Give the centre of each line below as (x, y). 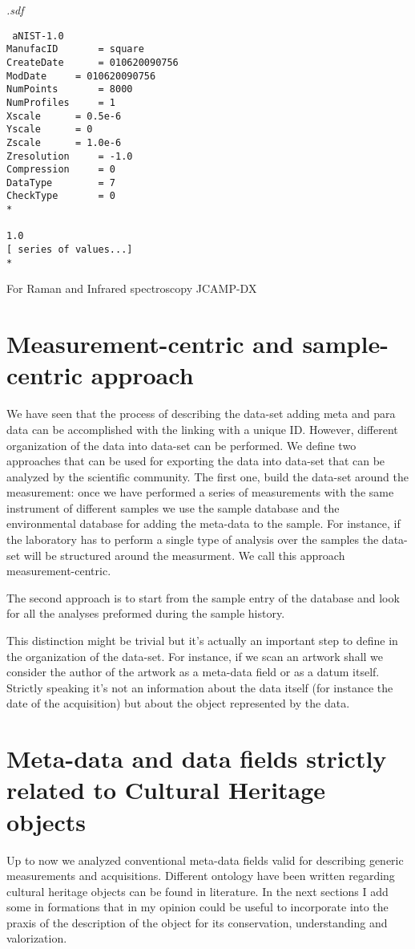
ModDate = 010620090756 (81, 76)
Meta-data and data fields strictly (197, 758)
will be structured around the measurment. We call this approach (184, 555)
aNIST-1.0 (38, 36)
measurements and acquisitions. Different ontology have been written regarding (201, 876)
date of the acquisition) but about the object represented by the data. (178, 703)
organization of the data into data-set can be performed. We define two (181, 445)
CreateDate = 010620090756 (93, 62)
